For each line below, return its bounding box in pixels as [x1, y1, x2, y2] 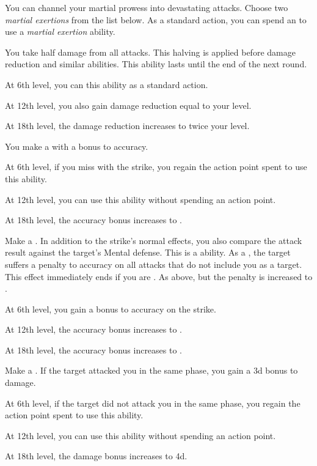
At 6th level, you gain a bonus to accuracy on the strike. [5, 302, 216, 315]
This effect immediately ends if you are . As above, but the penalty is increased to [5, 270, 313, 283]
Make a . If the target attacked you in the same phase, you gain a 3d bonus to [5, 364, 298, 377]
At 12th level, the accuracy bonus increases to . [5, 323, 182, 336]
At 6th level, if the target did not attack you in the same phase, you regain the [5, 396, 301, 409]
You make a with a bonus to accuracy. [5, 139, 148, 152]
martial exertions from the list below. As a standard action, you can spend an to [5, 13, 307, 26]
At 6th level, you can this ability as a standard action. [5, 78, 208, 91]
